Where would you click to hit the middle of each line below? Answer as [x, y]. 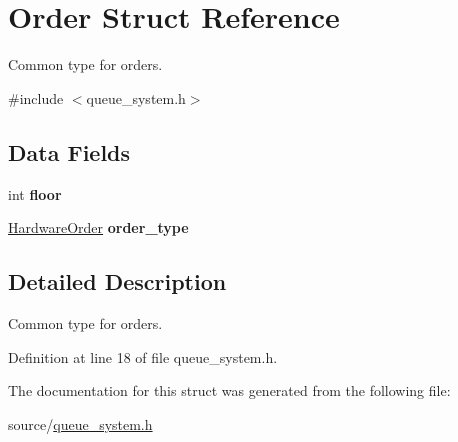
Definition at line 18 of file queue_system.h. [143, 356]
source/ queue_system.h [80, 423]
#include [36, 97]
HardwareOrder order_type [98, 227]
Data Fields [69, 151]
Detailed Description [117, 281]
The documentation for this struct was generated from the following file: [229, 390]
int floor [35, 193]
